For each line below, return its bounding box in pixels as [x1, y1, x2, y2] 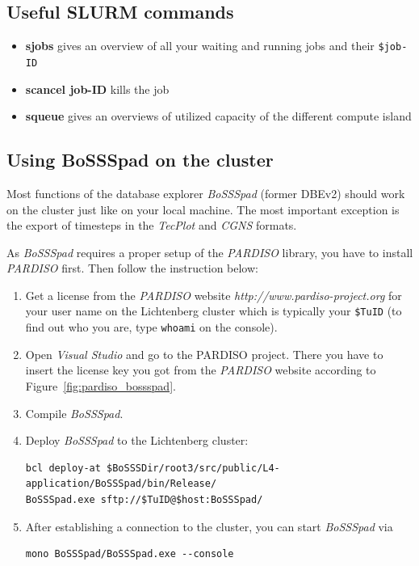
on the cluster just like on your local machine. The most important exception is [6, 201, 400, 218]
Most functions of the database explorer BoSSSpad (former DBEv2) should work [6, 184, 405, 201]
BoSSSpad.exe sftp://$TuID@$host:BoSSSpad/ [25, 493, 263, 505]
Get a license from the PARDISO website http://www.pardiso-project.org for [25, 286, 402, 303]
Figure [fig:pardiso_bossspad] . [25, 377, 176, 394]
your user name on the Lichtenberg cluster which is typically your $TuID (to [25, 302, 402, 319]
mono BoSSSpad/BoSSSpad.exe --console [25, 548, 234, 560]
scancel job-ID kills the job [25, 80, 170, 97]
